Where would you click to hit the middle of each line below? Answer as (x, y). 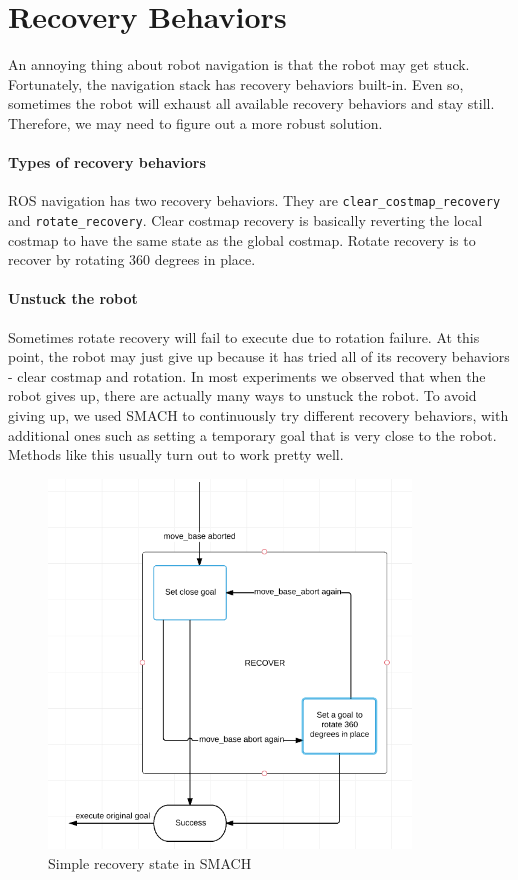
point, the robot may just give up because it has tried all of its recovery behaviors (259, 356)
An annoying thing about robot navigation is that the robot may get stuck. (239, 64)
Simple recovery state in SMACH (150, 862)
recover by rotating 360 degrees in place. (132, 259)
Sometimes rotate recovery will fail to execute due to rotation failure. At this (244, 336)
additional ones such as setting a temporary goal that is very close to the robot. (252, 434)
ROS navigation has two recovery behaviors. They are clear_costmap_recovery (254, 200)
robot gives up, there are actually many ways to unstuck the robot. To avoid (242, 395)
